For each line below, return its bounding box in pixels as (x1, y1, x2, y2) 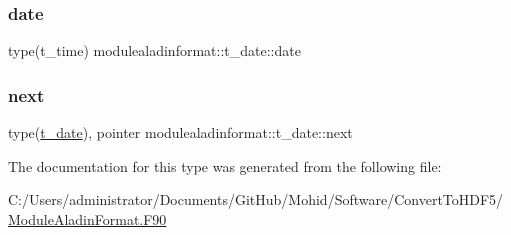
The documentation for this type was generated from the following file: (8, 155, 442, 176)
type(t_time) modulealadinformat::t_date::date (8, 40, 301, 61)
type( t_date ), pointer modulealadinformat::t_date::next (8, 122, 353, 143)
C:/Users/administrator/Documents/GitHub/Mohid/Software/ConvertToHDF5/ (8, 189, 504, 210)
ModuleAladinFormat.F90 (8, 208, 167, 229)
